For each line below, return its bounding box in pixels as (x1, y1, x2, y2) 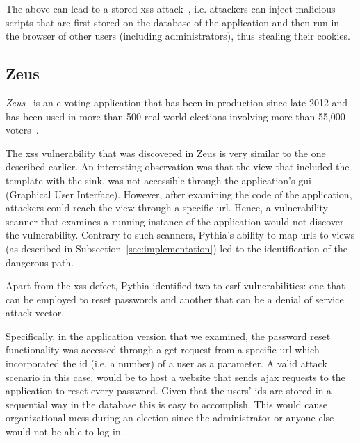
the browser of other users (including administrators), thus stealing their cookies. (6, 29, 350, 43)
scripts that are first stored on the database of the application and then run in (6, 15, 340, 29)
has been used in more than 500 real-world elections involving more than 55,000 (6, 108, 345, 123)
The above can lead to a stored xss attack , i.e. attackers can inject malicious (6, 1, 336, 15)
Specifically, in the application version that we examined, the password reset (6, 328, 331, 343)
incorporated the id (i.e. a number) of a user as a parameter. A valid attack (6, 356, 327, 371)
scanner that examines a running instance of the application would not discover (6, 214, 344, 228)
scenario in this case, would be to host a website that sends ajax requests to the (6, 369, 345, 384)
